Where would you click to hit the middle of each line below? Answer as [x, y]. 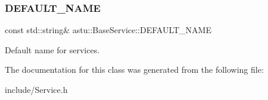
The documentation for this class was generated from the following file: [134, 70]
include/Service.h [36, 89]
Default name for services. [52, 49]
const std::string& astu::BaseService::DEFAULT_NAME [108, 30]
